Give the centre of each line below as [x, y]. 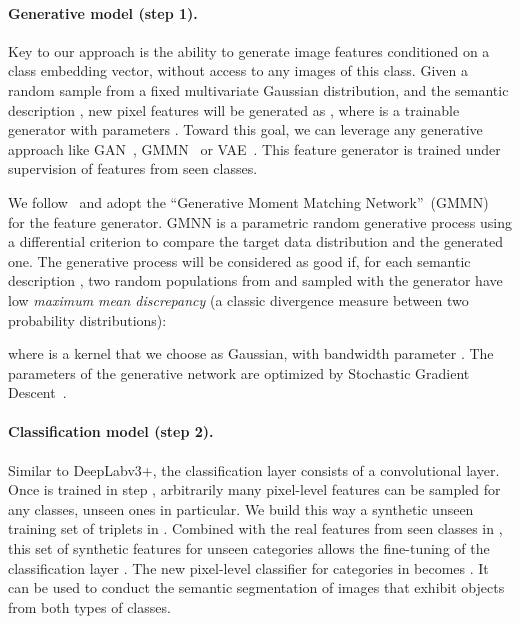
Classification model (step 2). [111, 431]
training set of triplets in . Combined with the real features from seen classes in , [255, 528]
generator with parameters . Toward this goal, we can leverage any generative [245, 129]
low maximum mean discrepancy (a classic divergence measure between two [238, 299]
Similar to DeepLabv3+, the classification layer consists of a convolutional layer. [254, 469]
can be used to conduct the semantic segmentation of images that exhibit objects [256, 587]
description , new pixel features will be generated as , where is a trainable [234, 109]
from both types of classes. [89, 606]
